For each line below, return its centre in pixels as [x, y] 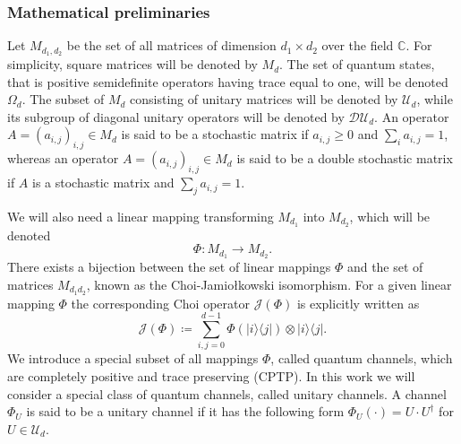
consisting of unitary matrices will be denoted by [264, 99]
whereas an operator [63, 158]
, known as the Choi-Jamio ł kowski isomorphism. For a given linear [269, 284]
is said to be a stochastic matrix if [215, 134]
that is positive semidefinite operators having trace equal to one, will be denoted [228, 81]
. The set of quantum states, [357, 64]
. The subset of [63, 99]
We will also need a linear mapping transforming [141, 216]
